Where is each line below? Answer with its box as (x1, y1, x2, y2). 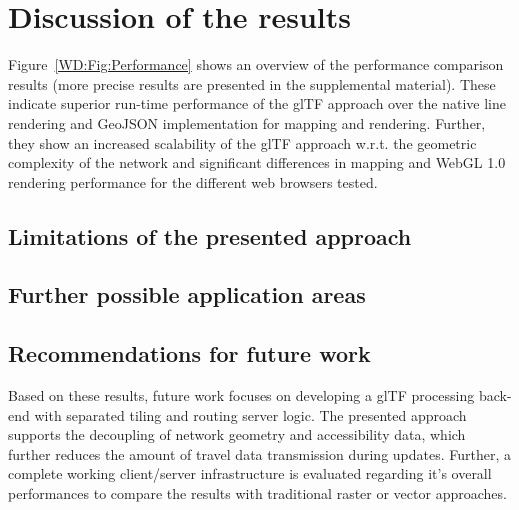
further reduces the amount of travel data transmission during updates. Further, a (8, 443, 512, 464)
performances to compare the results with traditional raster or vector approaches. (8, 483, 507, 504)
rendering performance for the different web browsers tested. (8, 171, 378, 192)
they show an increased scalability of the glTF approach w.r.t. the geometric (8, 132, 477, 153)
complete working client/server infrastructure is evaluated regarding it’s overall (8, 463, 492, 484)
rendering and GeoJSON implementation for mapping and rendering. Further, (8, 112, 486, 133)
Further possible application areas (8, 279, 366, 310)
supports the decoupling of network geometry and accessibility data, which (8, 424, 466, 445)
